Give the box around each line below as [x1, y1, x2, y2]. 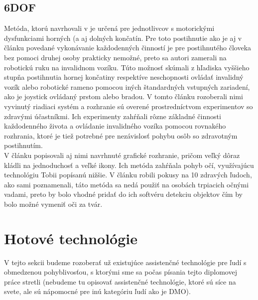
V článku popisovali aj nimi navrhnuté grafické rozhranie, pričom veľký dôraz [4, 150, 240, 160]
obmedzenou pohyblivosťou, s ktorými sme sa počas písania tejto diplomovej [4, 267, 237, 277]
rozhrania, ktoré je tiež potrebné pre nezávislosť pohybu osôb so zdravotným [4, 130, 238, 141]
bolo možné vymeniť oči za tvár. [4, 198, 103, 209]
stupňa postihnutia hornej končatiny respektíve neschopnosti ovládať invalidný [4, 72, 244, 82]
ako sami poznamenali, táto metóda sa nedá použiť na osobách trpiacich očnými [4, 179, 249, 189]
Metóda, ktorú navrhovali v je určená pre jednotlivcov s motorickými [4, 23, 215, 33]
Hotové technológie [4, 228, 137, 248]
